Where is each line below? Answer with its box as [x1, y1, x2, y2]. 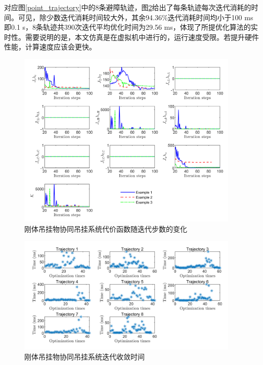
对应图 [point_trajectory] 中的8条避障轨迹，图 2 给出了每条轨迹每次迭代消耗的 [4, 2, 251, 12]
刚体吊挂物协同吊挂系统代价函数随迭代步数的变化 [24, 223, 187, 234]
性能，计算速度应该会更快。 [4, 41, 96, 52]
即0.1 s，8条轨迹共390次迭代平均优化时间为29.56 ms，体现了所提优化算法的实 [4, 22, 258, 32]
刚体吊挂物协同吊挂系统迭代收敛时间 [24, 351, 145, 361]
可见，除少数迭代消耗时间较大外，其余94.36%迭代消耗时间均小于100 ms [18, 12, 253, 22]
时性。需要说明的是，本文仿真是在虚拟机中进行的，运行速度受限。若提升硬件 [4, 31, 259, 42]
